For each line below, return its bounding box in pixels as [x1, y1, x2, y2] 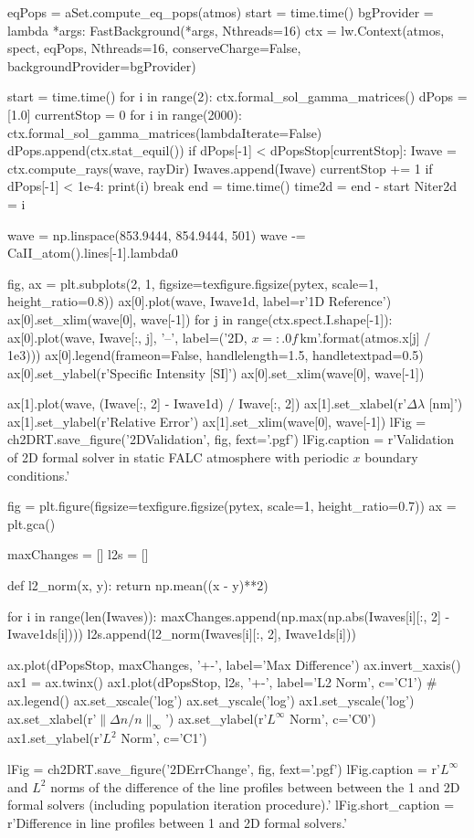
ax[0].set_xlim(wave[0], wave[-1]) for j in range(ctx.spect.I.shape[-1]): [7, 309, 393, 328]
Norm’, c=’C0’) [290, 708, 376, 727]
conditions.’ [7, 465, 70, 484]
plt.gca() [7, 514, 56, 533]
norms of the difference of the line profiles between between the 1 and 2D [50, 777, 460, 796]
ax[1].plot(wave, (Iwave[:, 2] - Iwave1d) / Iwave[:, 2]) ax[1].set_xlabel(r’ [7, 394, 407, 413]
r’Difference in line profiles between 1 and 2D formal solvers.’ [7, 812, 347, 832]
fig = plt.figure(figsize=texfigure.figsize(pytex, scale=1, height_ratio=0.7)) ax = [7, 496, 457, 515]
